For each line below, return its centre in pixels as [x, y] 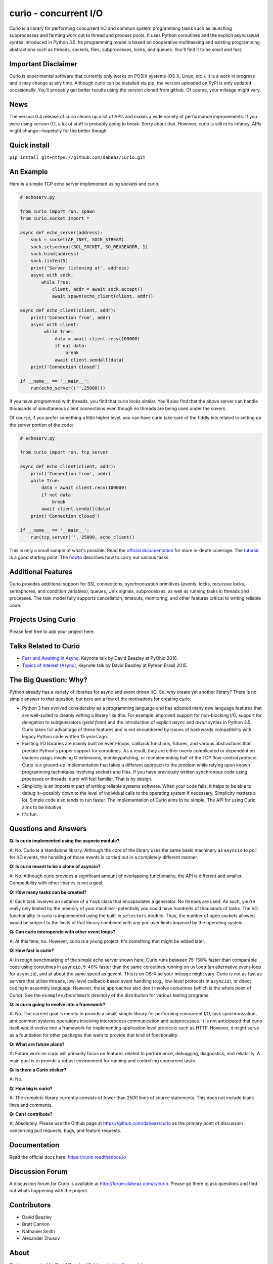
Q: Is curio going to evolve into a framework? [57, 1004]
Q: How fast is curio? [32, 951]
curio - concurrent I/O [56, 13]
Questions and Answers [48, 829]
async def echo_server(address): [61, 232]
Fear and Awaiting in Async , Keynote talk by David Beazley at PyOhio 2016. [100, 658]
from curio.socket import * [55, 218]
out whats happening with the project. [49, 1191]
